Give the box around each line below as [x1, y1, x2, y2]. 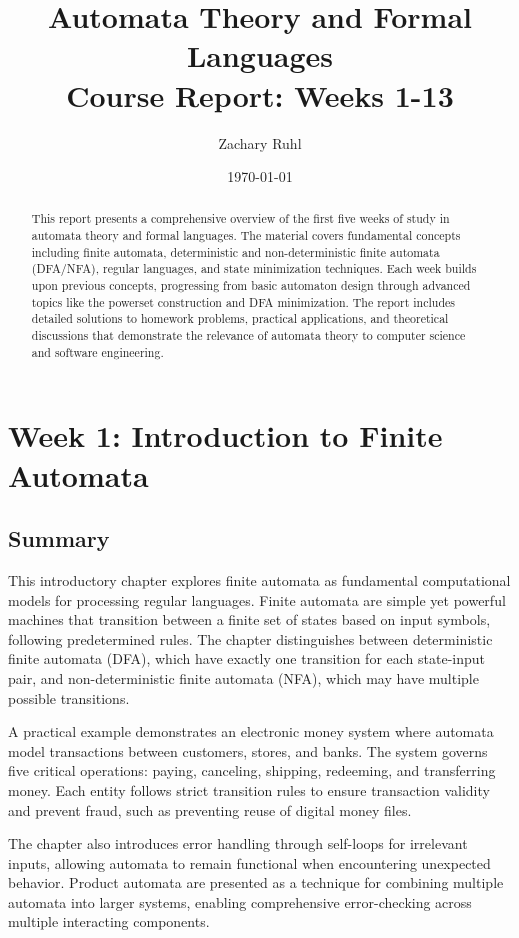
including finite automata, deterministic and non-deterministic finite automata [31, 243, 440, 260]
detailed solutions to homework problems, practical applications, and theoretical [31, 310, 449, 327]
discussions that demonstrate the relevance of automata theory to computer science [31, 327, 466, 344]
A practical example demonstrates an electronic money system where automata [8, 721, 494, 742]
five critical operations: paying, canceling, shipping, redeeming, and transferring [8, 760, 496, 781]
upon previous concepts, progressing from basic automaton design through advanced [31, 277, 471, 294]
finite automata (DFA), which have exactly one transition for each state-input [8, 648, 486, 669]
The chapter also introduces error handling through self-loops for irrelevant [8, 833, 468, 854]
